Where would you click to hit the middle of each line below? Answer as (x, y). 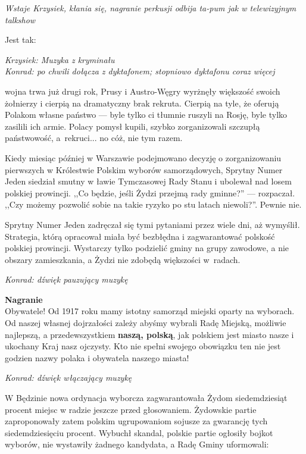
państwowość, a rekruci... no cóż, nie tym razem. (94, 138)
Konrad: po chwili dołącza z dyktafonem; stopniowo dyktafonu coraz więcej (140, 71)
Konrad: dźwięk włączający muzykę (68, 378)
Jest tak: (21, 40)
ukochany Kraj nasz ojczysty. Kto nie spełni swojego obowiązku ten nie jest (143, 346)
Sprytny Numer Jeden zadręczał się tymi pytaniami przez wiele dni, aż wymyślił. (152, 224)
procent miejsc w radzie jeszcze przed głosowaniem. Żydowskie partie (131, 409)
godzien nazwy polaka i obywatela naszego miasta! (97, 357)
